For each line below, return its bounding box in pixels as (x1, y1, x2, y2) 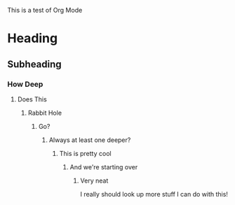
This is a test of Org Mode (7, 6, 83, 14)
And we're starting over (69, 162, 138, 171)
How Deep (7, 79, 43, 89)
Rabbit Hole (27, 108, 62, 117)
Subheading (7, 58, 62, 70)
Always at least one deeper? (48, 136, 131, 144)
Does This (17, 94, 47, 104)
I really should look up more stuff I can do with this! (80, 190, 228, 198)
